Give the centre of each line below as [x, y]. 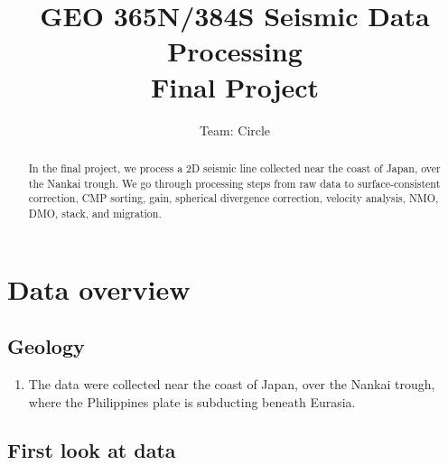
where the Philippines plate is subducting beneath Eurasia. [192, 401]
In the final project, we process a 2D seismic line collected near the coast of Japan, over [234, 167]
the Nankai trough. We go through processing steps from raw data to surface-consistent [234, 183]
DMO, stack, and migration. [95, 213]
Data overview [99, 288]
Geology [46, 346]
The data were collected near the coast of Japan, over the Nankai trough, [232, 383]
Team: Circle [235, 130]
